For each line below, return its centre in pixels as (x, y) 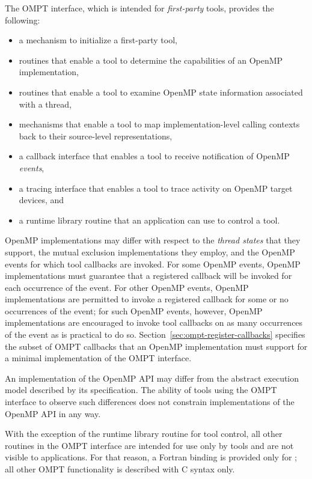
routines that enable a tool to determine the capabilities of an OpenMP (151, 60)
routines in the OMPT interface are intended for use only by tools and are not (149, 445)
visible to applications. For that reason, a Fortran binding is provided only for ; (151, 457)
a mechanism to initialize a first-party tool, (98, 40)
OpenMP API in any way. (53, 413)
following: (23, 20)
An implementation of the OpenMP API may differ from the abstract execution (152, 378)
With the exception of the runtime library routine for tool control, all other (144, 434)
